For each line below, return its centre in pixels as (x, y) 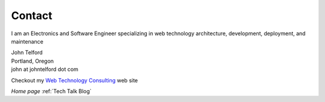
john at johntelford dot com (45, 69)
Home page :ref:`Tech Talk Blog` (51, 91)
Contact (32, 16)
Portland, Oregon (32, 61)
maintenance (27, 41)
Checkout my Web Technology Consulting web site (75, 80)
